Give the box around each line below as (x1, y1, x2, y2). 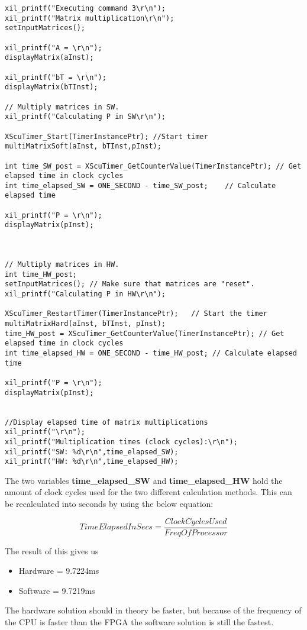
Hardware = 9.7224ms (18, 564, 99, 577)
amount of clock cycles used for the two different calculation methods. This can (5, 486, 292, 498)
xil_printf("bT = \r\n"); (5, 73, 106, 82)
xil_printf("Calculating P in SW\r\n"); (5, 112, 166, 121)
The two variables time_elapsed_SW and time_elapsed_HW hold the (5, 474, 283, 486)
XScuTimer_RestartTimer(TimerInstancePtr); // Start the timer (5, 309, 267, 318)
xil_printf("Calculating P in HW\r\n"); (5, 290, 166, 299)
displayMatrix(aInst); (5, 53, 94, 62)
